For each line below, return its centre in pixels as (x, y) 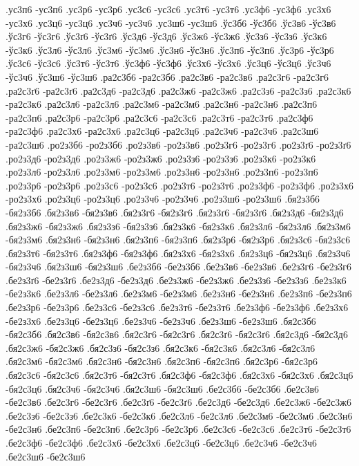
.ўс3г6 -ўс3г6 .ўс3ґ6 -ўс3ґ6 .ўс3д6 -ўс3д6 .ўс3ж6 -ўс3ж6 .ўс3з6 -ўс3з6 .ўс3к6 (166, 36)
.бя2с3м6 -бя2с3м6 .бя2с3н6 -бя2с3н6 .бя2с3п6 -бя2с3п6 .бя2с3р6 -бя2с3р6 (162, 361)
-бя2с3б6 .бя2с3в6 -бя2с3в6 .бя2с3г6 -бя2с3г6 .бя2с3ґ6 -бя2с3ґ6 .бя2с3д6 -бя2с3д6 (177, 334)
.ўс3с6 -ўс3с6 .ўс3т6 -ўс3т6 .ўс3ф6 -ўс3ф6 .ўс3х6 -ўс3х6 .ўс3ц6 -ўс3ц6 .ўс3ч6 (168, 63)
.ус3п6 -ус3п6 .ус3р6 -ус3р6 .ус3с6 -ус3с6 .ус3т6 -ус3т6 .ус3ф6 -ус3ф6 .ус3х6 (168, 9)
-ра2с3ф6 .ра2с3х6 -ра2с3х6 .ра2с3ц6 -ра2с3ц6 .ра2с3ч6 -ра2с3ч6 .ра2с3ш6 (162, 131)
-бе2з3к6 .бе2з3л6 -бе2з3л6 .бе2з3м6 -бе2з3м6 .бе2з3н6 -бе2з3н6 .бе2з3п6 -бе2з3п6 (179, 293)
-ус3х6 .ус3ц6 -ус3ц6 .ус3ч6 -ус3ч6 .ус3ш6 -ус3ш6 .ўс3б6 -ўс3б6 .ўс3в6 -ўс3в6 (171, 22)
